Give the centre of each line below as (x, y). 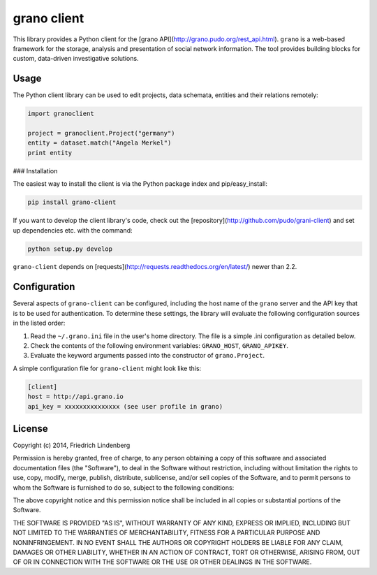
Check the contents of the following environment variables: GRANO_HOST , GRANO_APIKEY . (160, 345)
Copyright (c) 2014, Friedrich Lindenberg (72, 445)
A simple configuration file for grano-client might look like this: (107, 368)
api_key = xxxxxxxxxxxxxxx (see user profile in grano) (125, 406)
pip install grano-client (72, 202)
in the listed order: (39, 323)
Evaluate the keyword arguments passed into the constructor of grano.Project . (148, 356)
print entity (50, 153)
